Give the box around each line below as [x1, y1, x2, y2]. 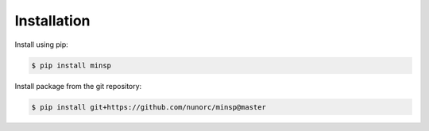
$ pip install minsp [31, 60, 111, 70]
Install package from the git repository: [14, 81, 142, 91]
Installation [14, 12, 91, 29]
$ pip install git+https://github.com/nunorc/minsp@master [31, 102, 266, 111]
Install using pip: [14, 40, 69, 49]
